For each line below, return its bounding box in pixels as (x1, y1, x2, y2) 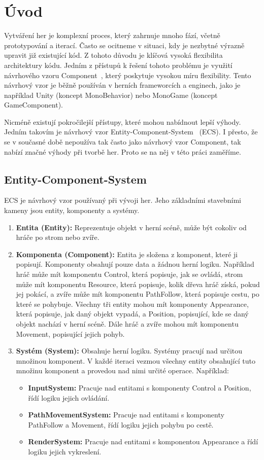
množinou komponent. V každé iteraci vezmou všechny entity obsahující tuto (16, 355, 255, 366)
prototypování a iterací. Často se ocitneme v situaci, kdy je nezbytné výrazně (4, 40, 245, 50)
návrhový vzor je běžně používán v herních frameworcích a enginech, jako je (4, 80, 241, 90)
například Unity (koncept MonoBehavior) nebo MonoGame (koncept (4, 89, 218, 100)
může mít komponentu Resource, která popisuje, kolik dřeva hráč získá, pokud (16, 278, 260, 289)
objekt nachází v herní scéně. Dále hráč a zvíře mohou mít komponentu (16, 318, 239, 329)
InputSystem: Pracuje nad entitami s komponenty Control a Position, (28, 382, 251, 393)
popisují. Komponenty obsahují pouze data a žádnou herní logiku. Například (16, 259, 254, 269)
